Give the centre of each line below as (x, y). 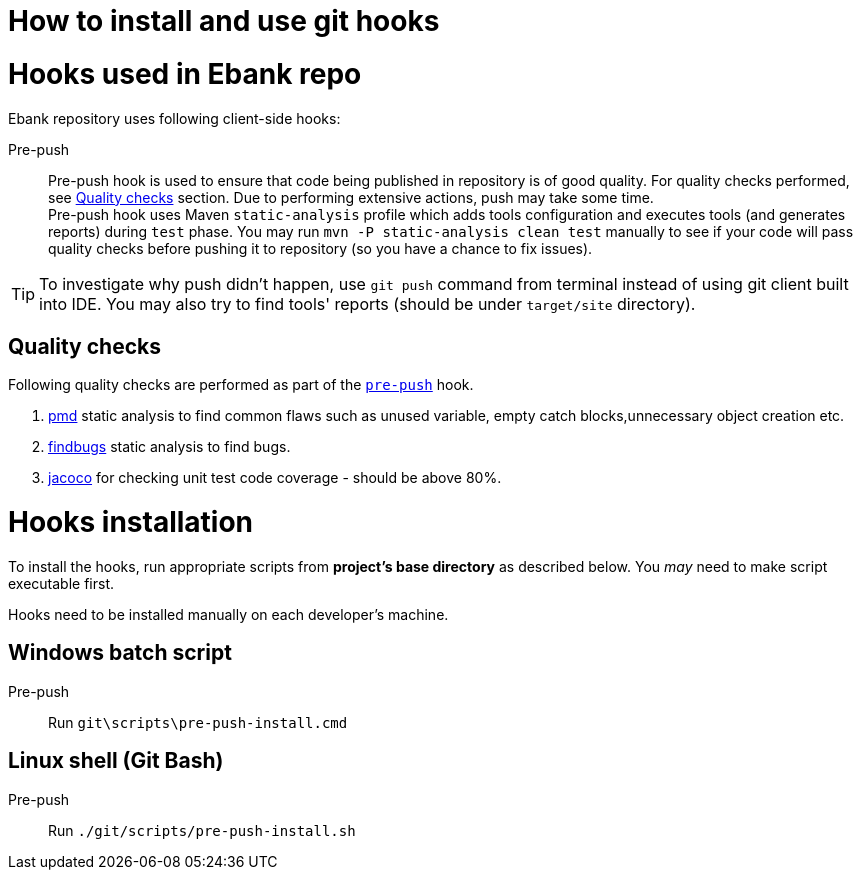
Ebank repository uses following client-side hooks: (174, 118)
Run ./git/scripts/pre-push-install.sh (202, 830)
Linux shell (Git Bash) (116, 761)
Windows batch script (120, 653)
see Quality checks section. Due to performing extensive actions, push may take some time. (351, 197)
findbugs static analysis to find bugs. (169, 447)
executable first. (61, 583)
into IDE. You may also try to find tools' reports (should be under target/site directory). (367, 303)
